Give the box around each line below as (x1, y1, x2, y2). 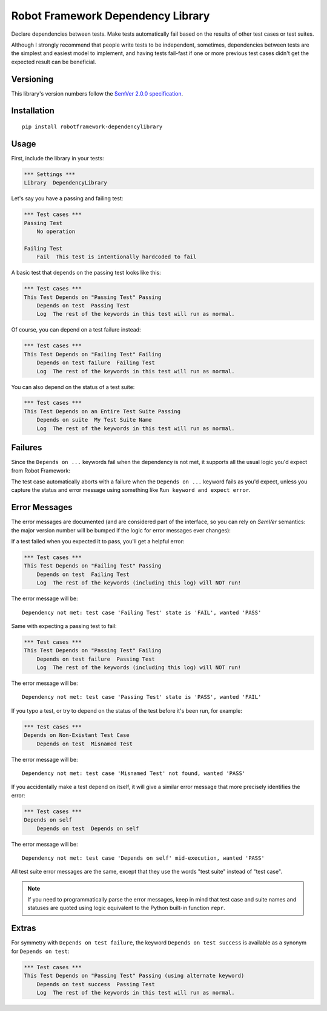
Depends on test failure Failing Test (36, 359, 156, 366)
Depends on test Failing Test (36, 571, 130, 578)
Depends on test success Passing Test (36, 981, 156, 987)
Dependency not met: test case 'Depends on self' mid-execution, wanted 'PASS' (22, 854, 265, 862)
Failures (11, 442, 42, 453)
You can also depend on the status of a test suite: (11, 383, 135, 390)
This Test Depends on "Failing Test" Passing (24, 563, 162, 569)
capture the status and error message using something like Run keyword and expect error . (11, 486, 251, 494)
